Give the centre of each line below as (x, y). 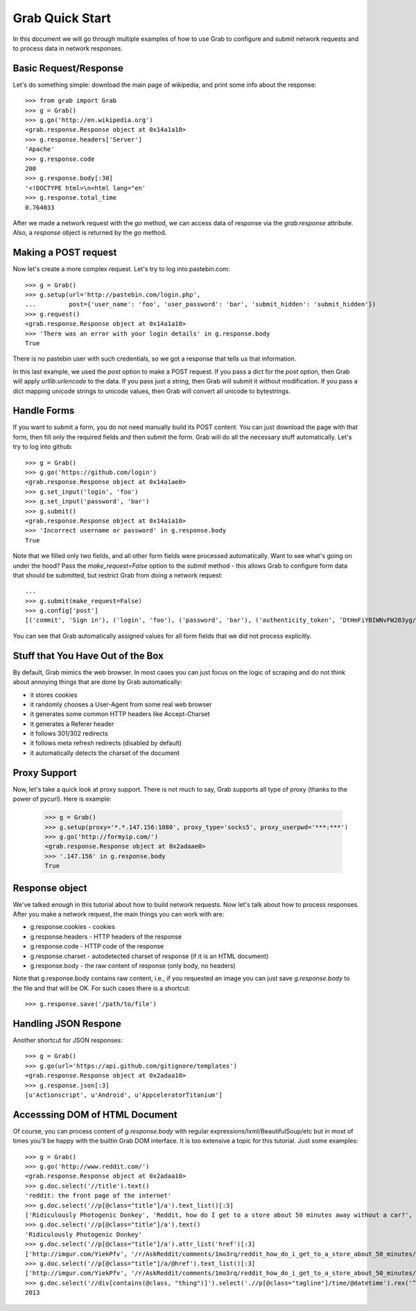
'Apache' (40, 149)
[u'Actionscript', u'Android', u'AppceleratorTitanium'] (124, 1095)
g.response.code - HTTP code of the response (97, 946)
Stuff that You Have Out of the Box (88, 655)
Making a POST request (65, 253)
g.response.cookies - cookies (73, 927)
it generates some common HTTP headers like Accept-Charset (120, 714)
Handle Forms (44, 411)
